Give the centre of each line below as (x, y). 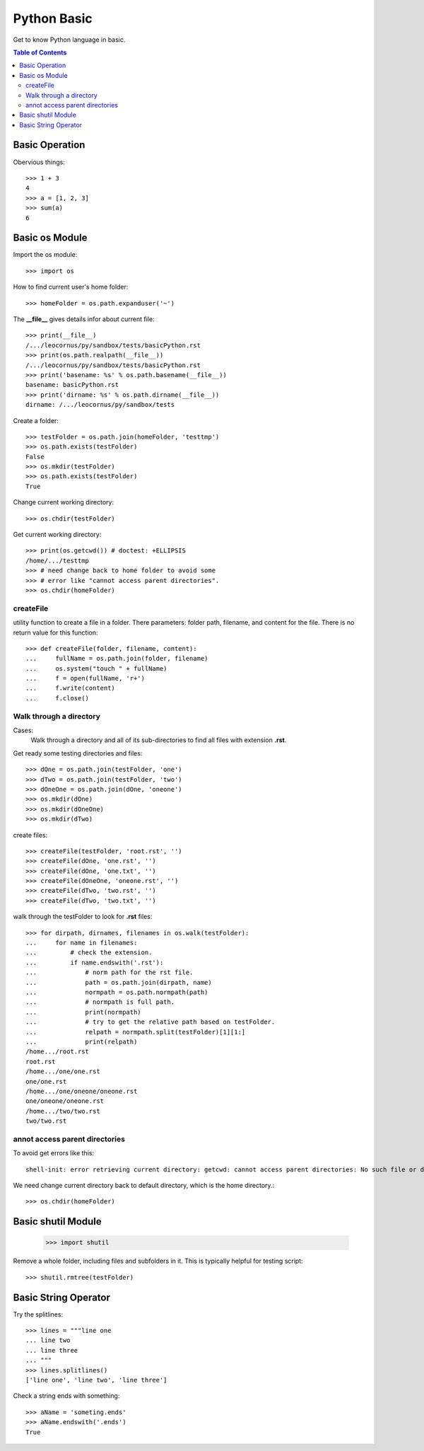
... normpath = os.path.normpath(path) (117, 992)
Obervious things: (39, 162)
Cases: (23, 730)
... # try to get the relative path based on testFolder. (151, 1022)
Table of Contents (40, 52)
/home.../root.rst (58, 1052)
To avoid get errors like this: (54, 1153)
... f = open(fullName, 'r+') (85, 678)
